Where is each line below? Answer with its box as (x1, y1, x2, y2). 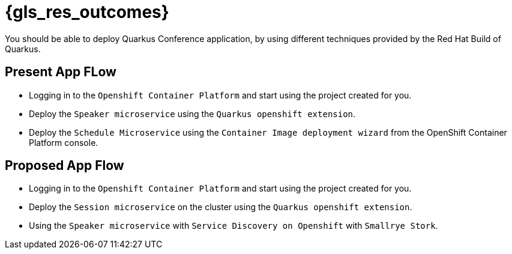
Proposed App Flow (5, 158, 124, 174)
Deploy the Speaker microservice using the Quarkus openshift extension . (29, 108, 356, 119)
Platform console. (29, 137, 98, 148)
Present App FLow (5, 64, 116, 80)
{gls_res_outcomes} (5, 2, 169, 22)
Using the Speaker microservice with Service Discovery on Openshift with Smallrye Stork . (29, 220, 438, 231)
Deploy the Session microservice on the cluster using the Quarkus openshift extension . (29, 202, 412, 213)
